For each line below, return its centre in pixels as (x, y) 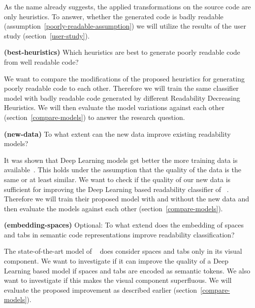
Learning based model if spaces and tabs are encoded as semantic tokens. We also (127, 270)
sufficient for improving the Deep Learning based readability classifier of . (116, 189)
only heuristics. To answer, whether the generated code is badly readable (114, 16)
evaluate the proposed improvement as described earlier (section (101, 289)
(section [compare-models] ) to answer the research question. (95, 117)
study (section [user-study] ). (47, 35)
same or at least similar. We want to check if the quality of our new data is (117, 179)
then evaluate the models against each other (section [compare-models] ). (113, 208)
